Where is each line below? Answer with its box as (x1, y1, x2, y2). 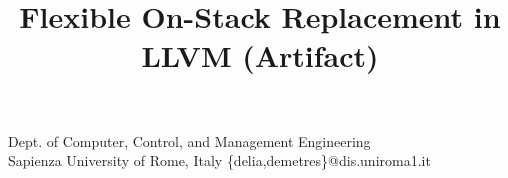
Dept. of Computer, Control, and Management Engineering (8, 130, 371, 151)
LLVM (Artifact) (141, 35, 379, 76)
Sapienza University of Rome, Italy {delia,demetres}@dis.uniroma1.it (8, 150, 431, 171)
